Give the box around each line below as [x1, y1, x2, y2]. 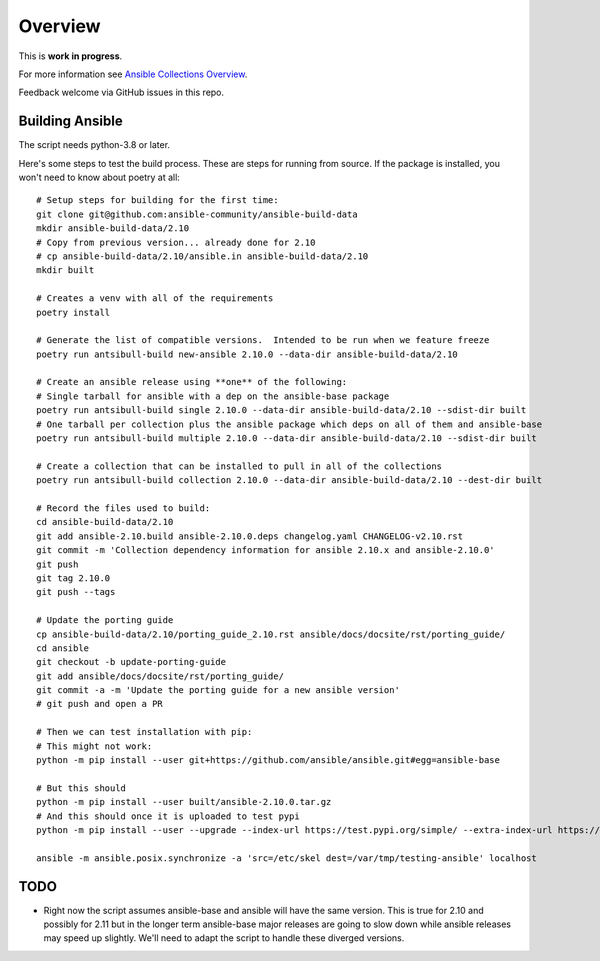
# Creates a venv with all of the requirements [36, 293, 274, 304]
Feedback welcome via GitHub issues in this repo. [18, 86, 225, 99]
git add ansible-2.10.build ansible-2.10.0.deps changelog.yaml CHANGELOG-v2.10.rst [36, 530, 464, 542]
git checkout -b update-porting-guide [36, 656, 227, 668]
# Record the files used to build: [36, 503, 211, 514]
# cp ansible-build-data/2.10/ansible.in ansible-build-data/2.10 [36, 250, 369, 262]
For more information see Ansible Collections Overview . [18, 68, 248, 80]
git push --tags [36, 586, 116, 598]
